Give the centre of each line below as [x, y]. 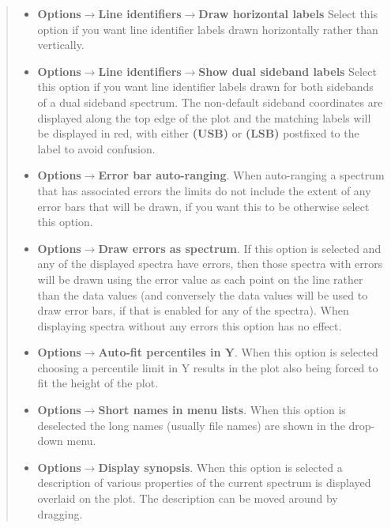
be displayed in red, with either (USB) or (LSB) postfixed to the [198, 133]
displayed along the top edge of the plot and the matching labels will [204, 117]
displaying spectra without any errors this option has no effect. [190, 325]
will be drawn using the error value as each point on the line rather [200, 279]
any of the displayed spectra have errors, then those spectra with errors [210, 264]
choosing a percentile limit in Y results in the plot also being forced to [208, 367]
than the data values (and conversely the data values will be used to [203, 294]
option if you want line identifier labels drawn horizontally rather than [208, 29]
